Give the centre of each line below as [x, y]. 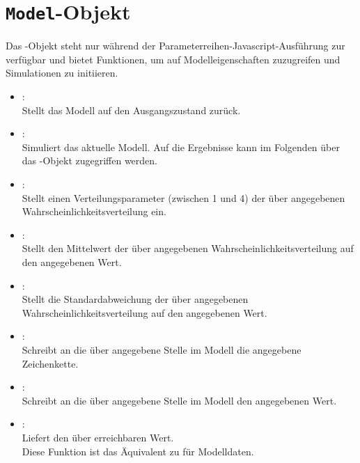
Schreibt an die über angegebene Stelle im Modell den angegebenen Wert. [179, 400]
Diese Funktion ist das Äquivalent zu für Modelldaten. [138, 451]
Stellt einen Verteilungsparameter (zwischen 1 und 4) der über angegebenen [183, 197]
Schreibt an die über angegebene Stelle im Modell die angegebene [162, 349]
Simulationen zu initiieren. [62, 73]
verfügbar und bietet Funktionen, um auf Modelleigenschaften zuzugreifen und [173, 59]
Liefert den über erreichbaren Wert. [98, 437]
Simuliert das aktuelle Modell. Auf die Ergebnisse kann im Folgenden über [181, 147]
